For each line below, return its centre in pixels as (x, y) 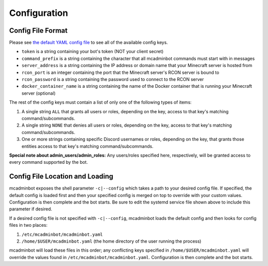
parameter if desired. (31, 209)
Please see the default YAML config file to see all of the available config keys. (89, 43)
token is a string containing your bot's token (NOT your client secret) (93, 52)
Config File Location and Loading (61, 176)
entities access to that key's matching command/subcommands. (88, 146)
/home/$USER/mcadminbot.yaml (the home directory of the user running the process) (111, 241)
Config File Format (38, 31)
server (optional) (38, 93)
